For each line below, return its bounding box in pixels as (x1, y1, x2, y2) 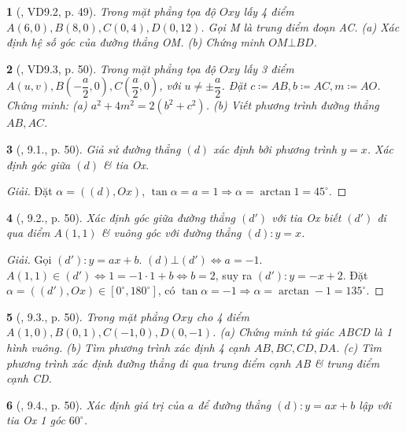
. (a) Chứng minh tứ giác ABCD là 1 (212, 324, 393, 340)
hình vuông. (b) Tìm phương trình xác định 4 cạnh (6, 339, 250, 355)
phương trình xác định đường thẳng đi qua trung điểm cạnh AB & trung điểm (6, 354, 380, 371)
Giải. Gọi (6, 250, 52, 267)
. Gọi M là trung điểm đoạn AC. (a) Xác (201, 18, 400, 35)
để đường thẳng (197, 396, 271, 413)
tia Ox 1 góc (6, 412, 65, 428)
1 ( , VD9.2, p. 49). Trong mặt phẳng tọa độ (6, 3, 216, 19)
